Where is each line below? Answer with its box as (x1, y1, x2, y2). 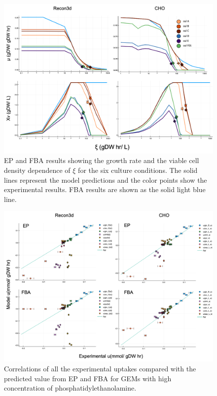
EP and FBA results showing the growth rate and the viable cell (4, 155, 199, 165)
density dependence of (4, 165, 71, 175)
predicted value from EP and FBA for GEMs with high (4, 373, 172, 383)
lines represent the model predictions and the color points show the (4, 174, 207, 185)
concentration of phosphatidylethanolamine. (4, 383, 137, 393)
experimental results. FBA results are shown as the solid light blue (4, 184, 206, 195)
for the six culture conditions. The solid (78, 165, 198, 175)
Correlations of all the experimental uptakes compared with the (4, 363, 196, 373)
